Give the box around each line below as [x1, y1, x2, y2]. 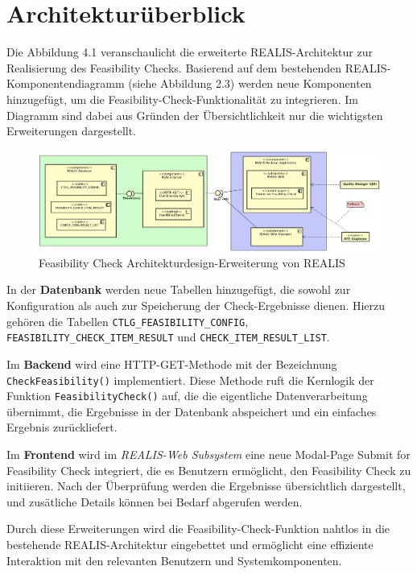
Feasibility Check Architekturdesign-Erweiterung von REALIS [39, 254, 345, 270]
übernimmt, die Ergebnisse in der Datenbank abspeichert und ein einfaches [6, 403, 377, 419]
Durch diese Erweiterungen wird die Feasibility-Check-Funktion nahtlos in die [6, 520, 390, 537]
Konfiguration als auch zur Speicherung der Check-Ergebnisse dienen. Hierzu [6, 297, 386, 314]
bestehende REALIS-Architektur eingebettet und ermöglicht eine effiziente [6, 536, 374, 553]
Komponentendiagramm [6, 75, 125, 92]
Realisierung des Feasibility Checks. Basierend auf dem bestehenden [6, 59, 342, 76]
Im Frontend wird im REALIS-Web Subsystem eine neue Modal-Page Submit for [6, 446, 411, 463]
